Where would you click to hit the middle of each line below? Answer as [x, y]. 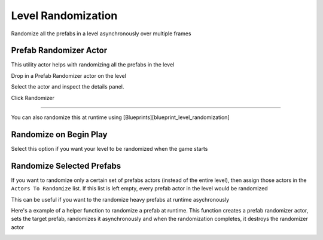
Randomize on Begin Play [59, 134]
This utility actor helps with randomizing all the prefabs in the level [93, 65]
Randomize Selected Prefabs [66, 165]
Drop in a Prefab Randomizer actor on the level [69, 75]
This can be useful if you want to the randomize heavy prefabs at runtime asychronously [120, 199]
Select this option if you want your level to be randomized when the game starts [109, 148]
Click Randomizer [33, 98]
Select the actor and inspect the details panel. [68, 87]
